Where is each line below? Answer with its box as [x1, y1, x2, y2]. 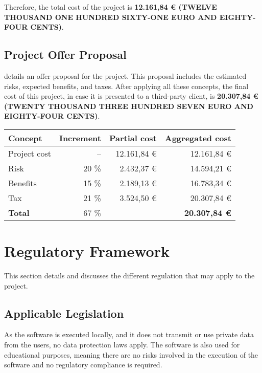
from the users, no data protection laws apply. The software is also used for [4, 339, 240, 350]
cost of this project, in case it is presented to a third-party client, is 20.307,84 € [4, 91, 258, 101]
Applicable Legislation [4, 305, 124, 321]
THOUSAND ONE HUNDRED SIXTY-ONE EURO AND [4, 11, 217, 22]
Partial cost [109, 131, 157, 144]
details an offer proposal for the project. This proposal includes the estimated [4, 70, 247, 81]
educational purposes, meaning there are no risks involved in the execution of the [4, 349, 258, 360]
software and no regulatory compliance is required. [4, 359, 162, 370]
